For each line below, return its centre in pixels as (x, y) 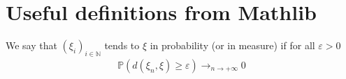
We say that (31, 45)
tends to (122, 45)
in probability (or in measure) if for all (232, 45)
